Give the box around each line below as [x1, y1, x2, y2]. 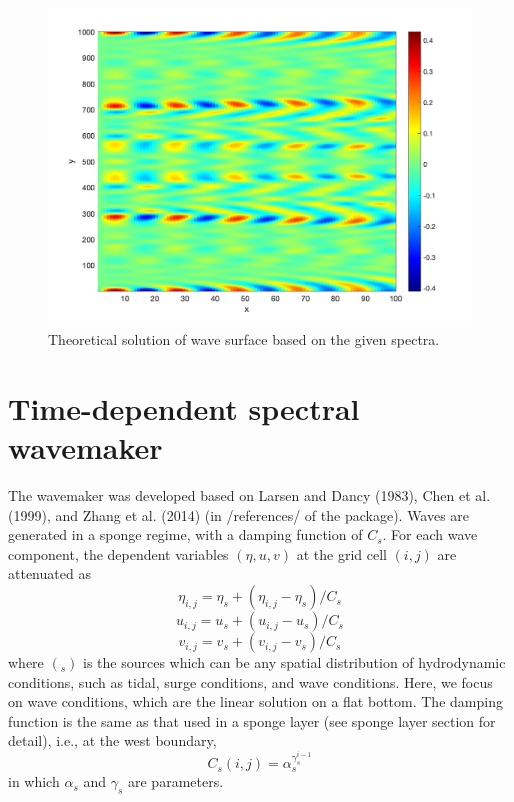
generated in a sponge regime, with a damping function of [8, 524, 363, 545]
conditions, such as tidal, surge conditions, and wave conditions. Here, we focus [8, 671, 493, 692]
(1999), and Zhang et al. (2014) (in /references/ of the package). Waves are [8, 504, 470, 525]
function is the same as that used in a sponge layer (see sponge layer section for [8, 710, 496, 731]
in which [8, 771, 60, 792]
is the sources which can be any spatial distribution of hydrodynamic [83, 652, 506, 673]
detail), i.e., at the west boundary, [8, 730, 217, 751]
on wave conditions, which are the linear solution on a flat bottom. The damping [8, 691, 503, 712]
